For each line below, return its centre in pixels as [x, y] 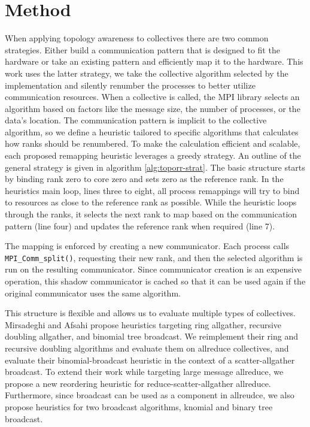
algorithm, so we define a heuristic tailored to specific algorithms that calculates [152, 131]
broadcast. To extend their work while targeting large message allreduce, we [144, 372]
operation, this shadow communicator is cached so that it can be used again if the [155, 281]
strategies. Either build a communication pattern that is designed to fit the [142, 49]
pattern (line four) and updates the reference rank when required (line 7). [140, 225]
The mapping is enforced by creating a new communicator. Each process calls [147, 246]
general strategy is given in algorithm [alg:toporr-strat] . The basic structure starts [155, 167]
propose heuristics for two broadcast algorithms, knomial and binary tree [139, 407]
